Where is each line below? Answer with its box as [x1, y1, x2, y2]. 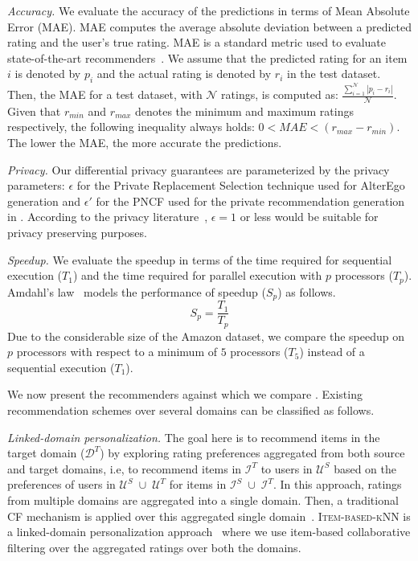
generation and [7, 192, 81, 209]
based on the [334, 460, 397, 477]
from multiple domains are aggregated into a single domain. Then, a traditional [7, 491, 399, 508]
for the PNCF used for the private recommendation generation [96, 192, 405, 209]
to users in [260, 460, 313, 477]
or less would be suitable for [240, 208, 379, 225]
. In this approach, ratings [273, 476, 402, 493]
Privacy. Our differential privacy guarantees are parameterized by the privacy [7, 161, 390, 178]
